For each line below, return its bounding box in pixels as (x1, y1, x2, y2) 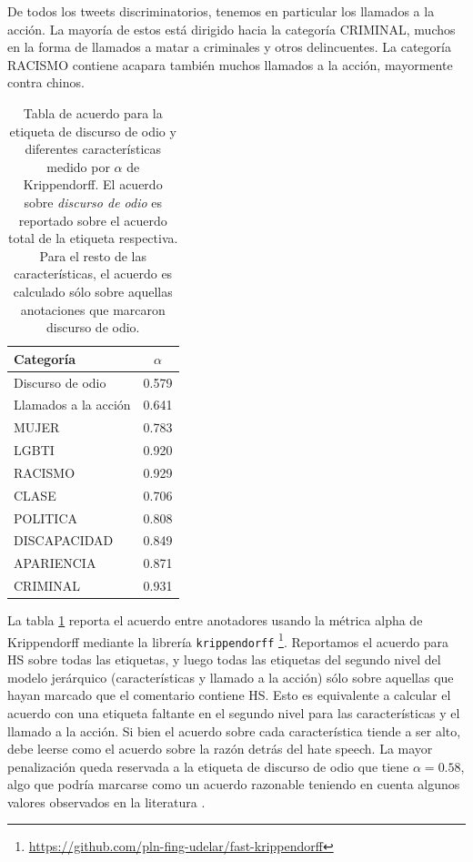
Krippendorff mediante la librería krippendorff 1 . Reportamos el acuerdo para (7, 629, 449, 651)
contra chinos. (7, 73, 85, 92)
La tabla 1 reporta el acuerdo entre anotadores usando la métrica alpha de (7, 611, 423, 630)
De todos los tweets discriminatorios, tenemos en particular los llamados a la (7, 2, 435, 20)
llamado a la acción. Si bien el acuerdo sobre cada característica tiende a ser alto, (7, 721, 461, 740)
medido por (46, 157, 110, 176)
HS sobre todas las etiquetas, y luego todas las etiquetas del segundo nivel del (7, 650, 441, 669)
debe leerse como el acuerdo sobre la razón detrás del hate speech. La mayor (7, 739, 433, 758)
